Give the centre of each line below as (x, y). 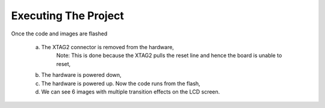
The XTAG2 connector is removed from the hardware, (108, 47)
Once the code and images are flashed (59, 34)
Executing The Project (68, 16)
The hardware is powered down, (81, 75)
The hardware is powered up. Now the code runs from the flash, (121, 83)
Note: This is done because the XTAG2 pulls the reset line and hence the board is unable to (169, 55)
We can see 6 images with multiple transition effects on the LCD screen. (131, 91)
